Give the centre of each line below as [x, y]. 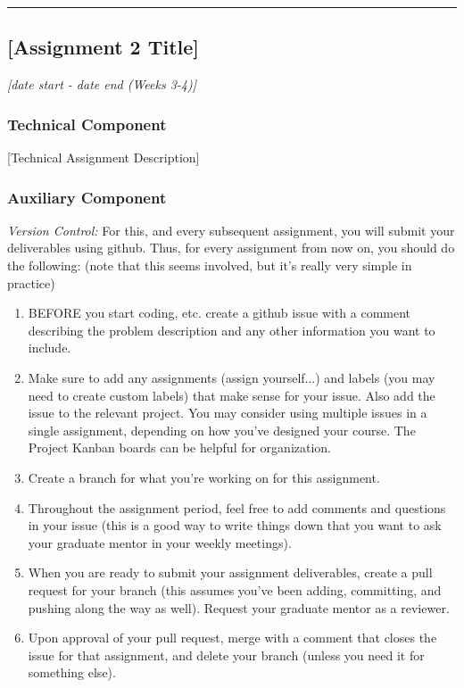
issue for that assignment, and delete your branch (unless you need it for [226, 655]
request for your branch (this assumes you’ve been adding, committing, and [235, 589]
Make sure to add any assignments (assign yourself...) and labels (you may [232, 377]
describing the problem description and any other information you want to [232, 330]
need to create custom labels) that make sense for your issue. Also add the [232, 395]
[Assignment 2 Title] [104, 47]
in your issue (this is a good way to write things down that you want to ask [235, 525]
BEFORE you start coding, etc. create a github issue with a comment [220, 313]
